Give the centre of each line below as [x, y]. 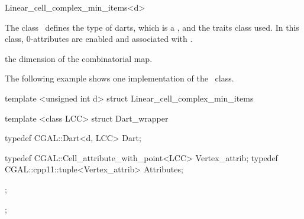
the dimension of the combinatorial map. [79, 58]
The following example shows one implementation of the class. [119, 78]
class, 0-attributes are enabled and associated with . [99, 39]
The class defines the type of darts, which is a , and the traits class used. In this [152, 27]
